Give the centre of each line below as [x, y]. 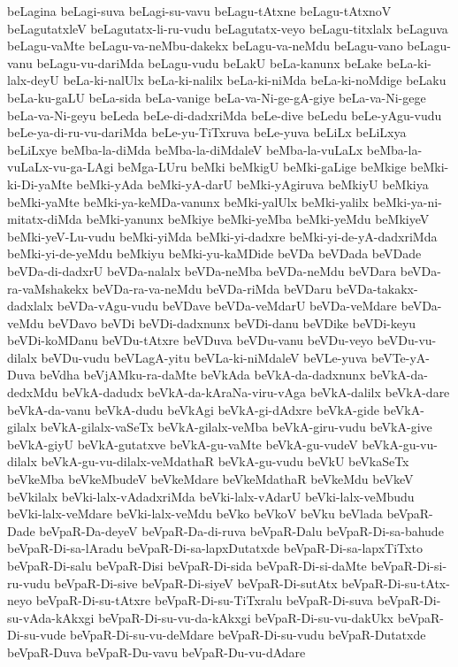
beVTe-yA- [401, 357]
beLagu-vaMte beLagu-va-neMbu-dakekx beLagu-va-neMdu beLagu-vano [205, 46]
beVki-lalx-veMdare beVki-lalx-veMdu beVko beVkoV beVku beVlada [195, 514]
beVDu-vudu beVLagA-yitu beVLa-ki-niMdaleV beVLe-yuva [204, 357]
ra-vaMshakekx [48, 288]
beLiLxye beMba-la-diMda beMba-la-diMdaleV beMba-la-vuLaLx [185, 149]
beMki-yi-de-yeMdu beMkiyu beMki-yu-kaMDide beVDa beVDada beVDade [214, 253]
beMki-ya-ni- [407, 201]
